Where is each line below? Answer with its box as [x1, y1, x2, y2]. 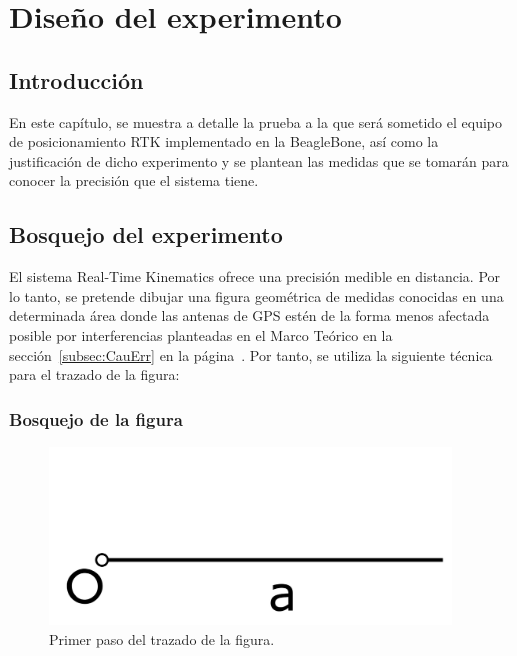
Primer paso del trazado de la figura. [49, 628, 275, 649]
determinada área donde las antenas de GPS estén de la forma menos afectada [9, 305, 490, 326]
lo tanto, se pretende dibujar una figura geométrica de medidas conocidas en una [9, 285, 504, 306]
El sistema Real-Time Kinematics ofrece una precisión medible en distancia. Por [9, 266, 501, 287]
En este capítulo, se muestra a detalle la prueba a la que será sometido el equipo [9, 111, 502, 132]
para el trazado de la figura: [9, 364, 180, 385]
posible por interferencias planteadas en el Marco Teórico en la [9, 324, 393, 345]
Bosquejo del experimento [9, 219, 283, 250]
